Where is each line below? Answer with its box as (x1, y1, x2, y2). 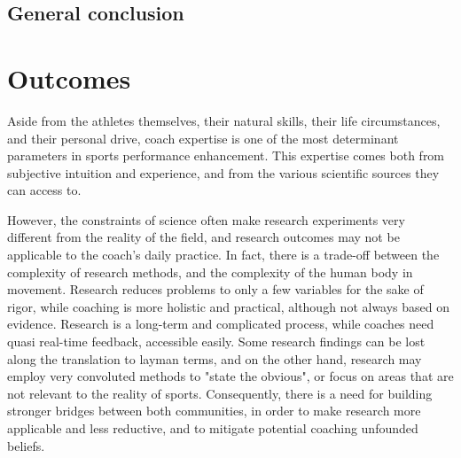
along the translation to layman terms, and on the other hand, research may (7, 349, 422, 368)
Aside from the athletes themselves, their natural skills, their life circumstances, (7, 111, 441, 129)
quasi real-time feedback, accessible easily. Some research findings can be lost (7, 332, 426, 351)
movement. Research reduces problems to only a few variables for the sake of (7, 280, 424, 299)
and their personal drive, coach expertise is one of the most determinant (7, 128, 399, 147)
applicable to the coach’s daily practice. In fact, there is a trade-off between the (7, 245, 440, 264)
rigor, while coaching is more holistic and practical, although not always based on (7, 297, 450, 315)
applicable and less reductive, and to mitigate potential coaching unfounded (7, 419, 418, 437)
